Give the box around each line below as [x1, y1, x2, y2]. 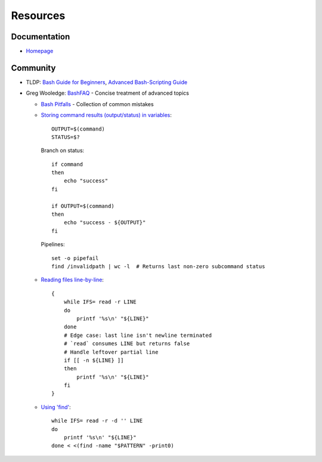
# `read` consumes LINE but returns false [63, 340, 190, 347]
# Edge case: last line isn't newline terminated [63, 331, 212, 339]
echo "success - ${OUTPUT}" [63, 219, 146, 226]
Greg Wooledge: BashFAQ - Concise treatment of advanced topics [26, 89, 189, 97]
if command [51, 161, 83, 168]
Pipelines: [41, 241, 65, 248]
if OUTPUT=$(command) [51, 203, 114, 209]
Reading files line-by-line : [41, 276, 104, 283]
